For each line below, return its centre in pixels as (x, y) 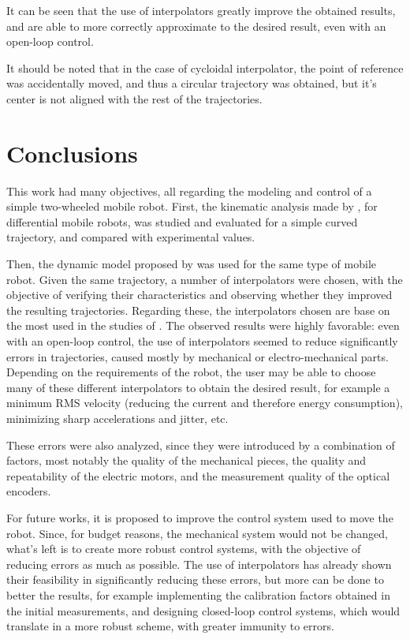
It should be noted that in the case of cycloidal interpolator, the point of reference (205, 67)
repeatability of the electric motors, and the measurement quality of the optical (198, 475)
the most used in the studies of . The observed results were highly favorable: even (203, 325)
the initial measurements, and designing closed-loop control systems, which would (203, 610)
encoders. (29, 491)
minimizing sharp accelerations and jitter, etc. (117, 418)
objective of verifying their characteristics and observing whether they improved (199, 295)
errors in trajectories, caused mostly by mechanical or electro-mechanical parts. (198, 356)
